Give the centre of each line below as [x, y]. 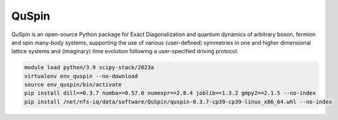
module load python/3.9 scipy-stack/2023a [89, 68]
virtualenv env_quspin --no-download [81, 76]
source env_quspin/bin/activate [73, 85]
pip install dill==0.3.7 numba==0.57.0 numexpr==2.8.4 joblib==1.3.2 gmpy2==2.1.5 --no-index [170, 93]
